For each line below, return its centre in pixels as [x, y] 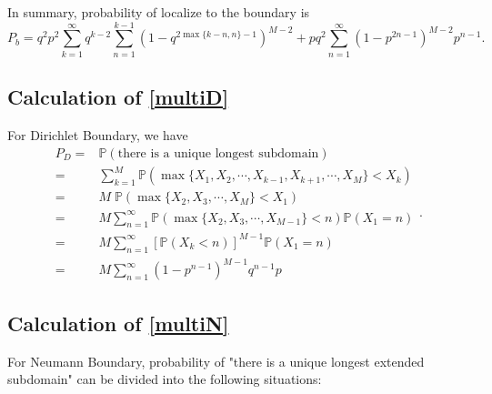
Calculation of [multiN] [118, 323]
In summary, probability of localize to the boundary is [159, 12]
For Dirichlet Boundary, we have [98, 134]
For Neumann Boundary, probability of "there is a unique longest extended [216, 361]
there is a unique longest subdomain [218, 153]
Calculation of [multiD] [118, 97]
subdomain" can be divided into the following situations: [165, 379]
